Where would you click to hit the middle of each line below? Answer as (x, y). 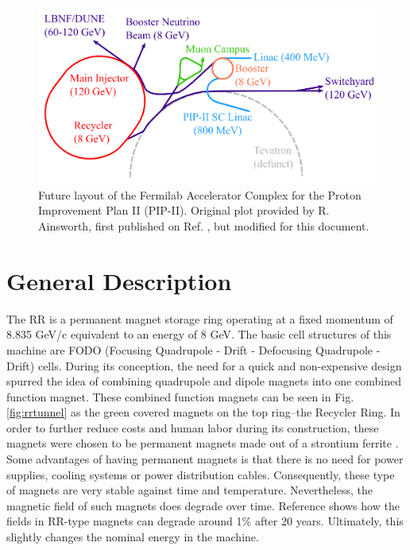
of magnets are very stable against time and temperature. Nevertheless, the (190, 490)
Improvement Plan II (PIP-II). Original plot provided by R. (184, 210)
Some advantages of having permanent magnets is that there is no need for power (205, 459)
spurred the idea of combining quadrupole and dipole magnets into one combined (204, 381)
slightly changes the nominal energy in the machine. (133, 537)
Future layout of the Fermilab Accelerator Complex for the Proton (200, 194)
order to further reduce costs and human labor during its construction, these (193, 427)
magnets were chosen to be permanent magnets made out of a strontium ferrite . (203, 443)
